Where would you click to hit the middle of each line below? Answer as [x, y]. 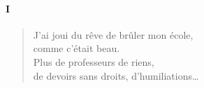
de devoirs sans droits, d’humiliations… [116, 75]
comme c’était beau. [76, 48]
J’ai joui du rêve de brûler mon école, [113, 34]
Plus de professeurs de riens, [94, 61]
